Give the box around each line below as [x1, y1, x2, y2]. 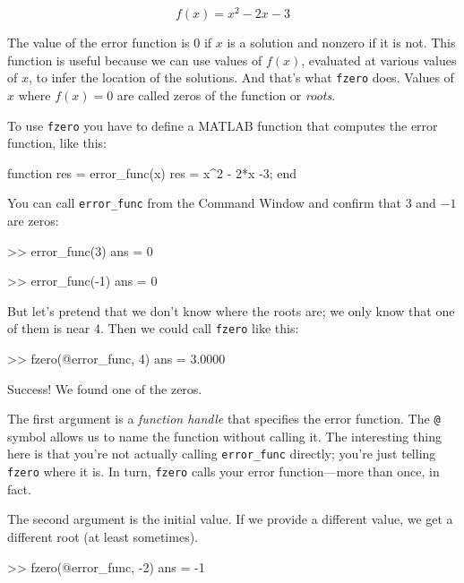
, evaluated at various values [301, 50, 457, 69]
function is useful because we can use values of [7, 50, 262, 69]
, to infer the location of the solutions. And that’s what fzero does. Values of [28, 68, 454, 87]
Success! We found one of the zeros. [7, 379, 202, 398]
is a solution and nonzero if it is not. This [227, 33, 456, 52]
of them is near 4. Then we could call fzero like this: [7, 319, 299, 338]
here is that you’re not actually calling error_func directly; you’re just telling [7, 444, 436, 463]
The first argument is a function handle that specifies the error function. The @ [7, 409, 441, 428]
